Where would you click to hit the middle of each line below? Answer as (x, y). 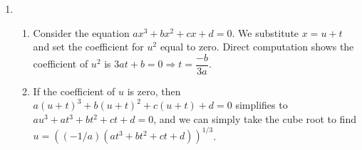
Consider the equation (81, 32)
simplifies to (262, 105)
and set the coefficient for (88, 47)
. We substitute (265, 32)
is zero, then (154, 91)
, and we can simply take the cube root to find (255, 119)
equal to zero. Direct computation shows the (257, 47)
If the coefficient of (74, 91)
